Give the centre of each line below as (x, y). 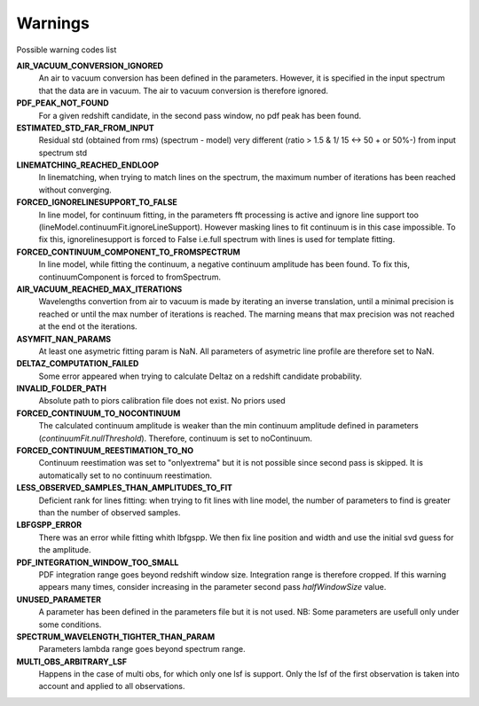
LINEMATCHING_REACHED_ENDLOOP (88, 165)
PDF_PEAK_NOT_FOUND (63, 103)
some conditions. (70, 624)
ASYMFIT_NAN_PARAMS (63, 339)
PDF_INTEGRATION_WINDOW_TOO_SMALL (98, 562)
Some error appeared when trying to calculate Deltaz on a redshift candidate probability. (200, 376)
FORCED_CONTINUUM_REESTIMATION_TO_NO (105, 451)
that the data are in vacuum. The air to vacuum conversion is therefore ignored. (183, 90)
